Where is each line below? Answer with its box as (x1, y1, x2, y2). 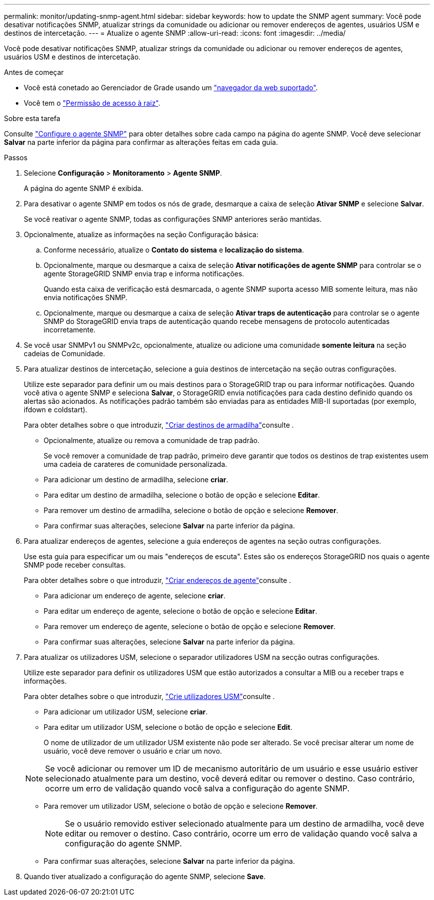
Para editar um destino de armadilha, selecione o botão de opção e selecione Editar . (44, 491, 320, 499)
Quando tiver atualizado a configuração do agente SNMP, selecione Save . (24, 872, 266, 881)
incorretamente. (44, 325, 96, 334)
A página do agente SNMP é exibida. (24, 184, 144, 193)
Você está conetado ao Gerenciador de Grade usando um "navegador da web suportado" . (24, 83, 318, 92)
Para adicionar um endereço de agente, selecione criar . (44, 591, 226, 600)
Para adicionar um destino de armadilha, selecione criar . (44, 475, 228, 484)
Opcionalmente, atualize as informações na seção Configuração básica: (24, 230, 259, 239)
